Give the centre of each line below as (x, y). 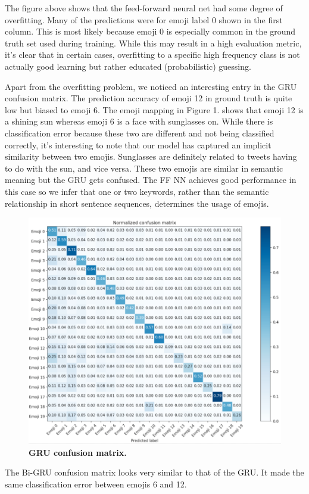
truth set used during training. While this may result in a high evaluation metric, (153, 43)
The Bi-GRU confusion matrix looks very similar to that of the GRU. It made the (154, 472)
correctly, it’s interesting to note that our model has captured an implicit (138, 145)
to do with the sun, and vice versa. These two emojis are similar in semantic (144, 168)
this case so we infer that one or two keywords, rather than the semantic (137, 191)
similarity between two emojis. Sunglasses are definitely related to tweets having (151, 156)
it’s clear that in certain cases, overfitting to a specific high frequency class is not (152, 55)
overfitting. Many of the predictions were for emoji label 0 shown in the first (144, 19)
